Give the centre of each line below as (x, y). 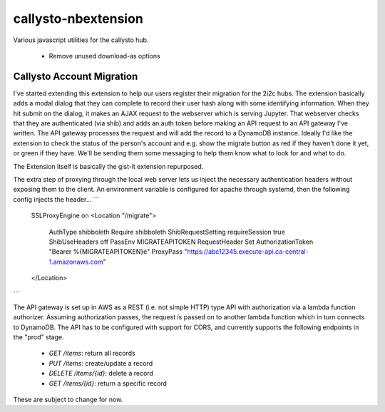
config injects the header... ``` (56, 199)
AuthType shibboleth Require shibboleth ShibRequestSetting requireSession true (167, 232)
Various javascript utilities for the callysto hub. (81, 40)
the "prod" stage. (38, 337)
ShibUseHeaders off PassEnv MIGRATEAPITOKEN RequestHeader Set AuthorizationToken (181, 242)
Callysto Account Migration (76, 76)
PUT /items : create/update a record (101, 363)
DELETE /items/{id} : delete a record (101, 374)
